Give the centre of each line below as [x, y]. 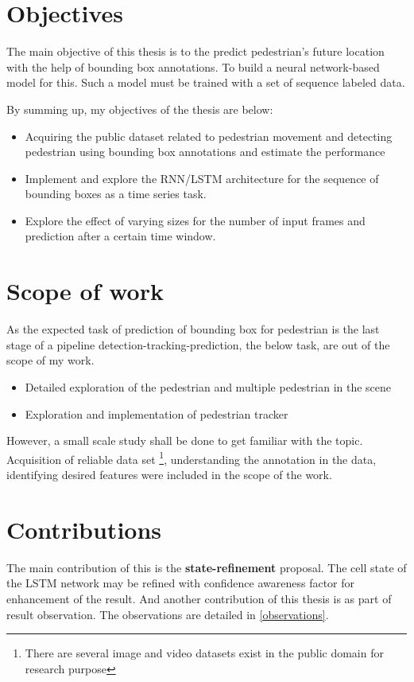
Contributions [84, 529]
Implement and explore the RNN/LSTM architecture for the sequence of [202, 178]
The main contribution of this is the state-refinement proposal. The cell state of [207, 567]
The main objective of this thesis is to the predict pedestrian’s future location [195, 51]
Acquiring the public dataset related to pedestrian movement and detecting [209, 136]
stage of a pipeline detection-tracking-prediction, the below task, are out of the [198, 344]
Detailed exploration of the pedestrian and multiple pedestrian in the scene [208, 386]
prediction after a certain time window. [120, 236]
